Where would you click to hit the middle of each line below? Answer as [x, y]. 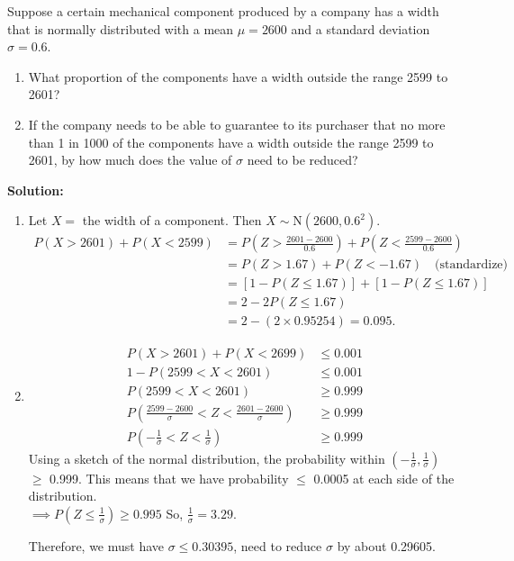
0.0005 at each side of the [384, 478]
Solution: [36, 190]
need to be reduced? [302, 160]
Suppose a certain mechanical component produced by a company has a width [223, 11]
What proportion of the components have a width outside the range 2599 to [238, 76]
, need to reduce [278, 545]
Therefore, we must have [96, 545]
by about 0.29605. [386, 545]
